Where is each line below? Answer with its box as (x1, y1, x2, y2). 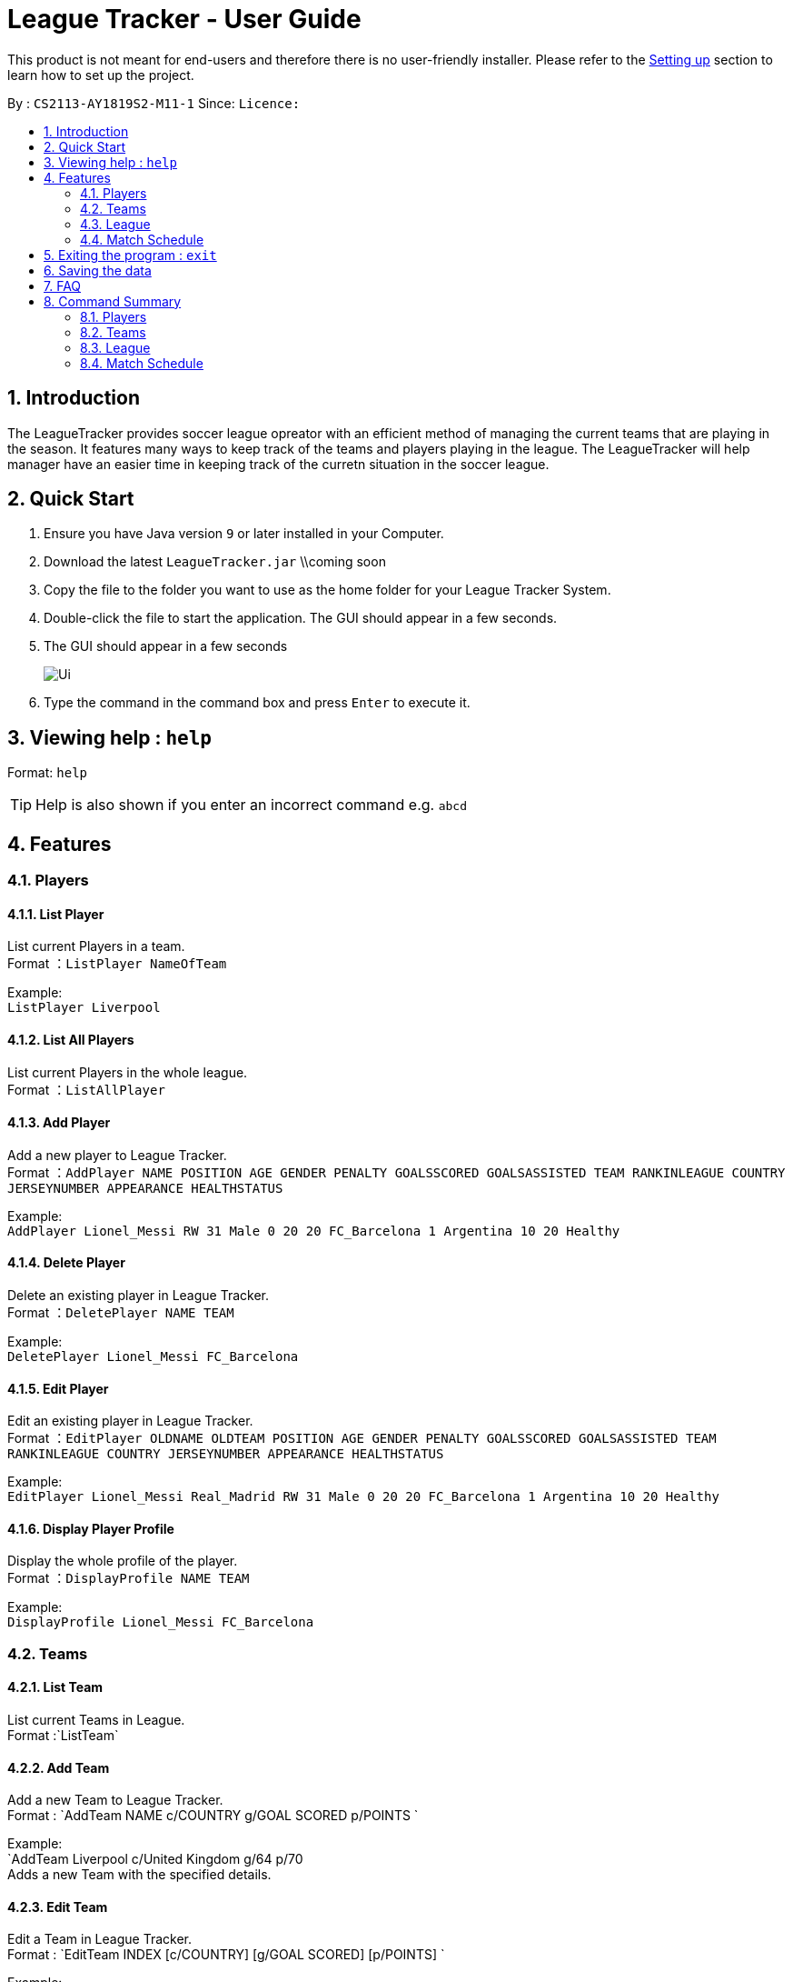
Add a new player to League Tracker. (7, 1146, 227, 1163)
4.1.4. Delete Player (7, 1255, 125, 1271)
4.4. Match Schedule (80, 231, 204, 247)
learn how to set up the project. (7, 66, 194, 83)
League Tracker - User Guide (7, 4, 362, 35)
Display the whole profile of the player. (7, 1553, 238, 1569)
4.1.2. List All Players (7, 1031, 134, 1047)
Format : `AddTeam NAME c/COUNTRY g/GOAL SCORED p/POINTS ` (7, 1807, 419, 1824)
